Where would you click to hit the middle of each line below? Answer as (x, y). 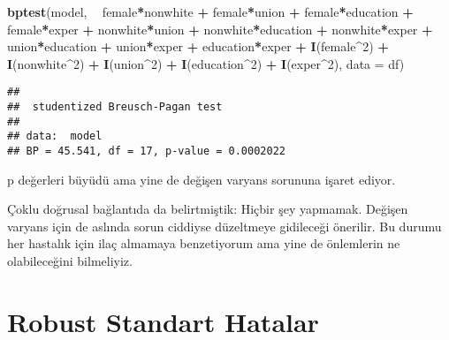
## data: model (55, 136)
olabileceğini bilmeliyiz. (70, 261)
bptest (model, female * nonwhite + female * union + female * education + (210, 11)
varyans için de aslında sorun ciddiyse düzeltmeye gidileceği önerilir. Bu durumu (224, 226)
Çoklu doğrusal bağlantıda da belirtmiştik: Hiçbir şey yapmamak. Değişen (208, 209)
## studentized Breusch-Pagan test (115, 107)
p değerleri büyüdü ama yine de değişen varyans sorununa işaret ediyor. (202, 179)
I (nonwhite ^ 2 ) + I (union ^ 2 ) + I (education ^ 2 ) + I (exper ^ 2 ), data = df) (206, 63)
